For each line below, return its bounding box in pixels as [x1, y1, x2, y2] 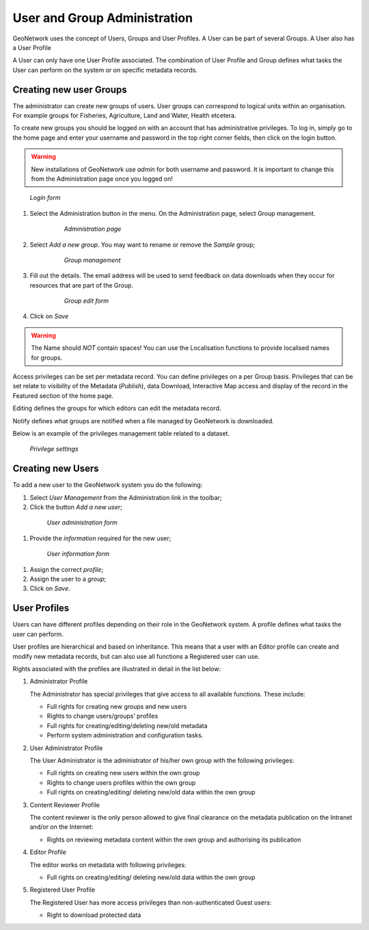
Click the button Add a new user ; [29, 503, 123, 512]
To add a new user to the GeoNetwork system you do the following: [12, 481, 203, 489]
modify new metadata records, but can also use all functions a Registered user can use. [12, 652, 260, 660]
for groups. [31, 353, 63, 362]
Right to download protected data [46, 911, 141, 919]
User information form [46, 550, 109, 558]
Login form [29, 194, 61, 202]
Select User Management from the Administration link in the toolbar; [29, 493, 222, 501]
